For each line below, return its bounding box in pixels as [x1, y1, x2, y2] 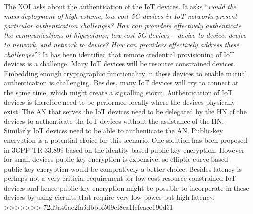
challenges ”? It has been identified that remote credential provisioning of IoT [4, 49, 235, 59]
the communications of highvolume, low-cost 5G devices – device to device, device [4, 30, 247, 40]
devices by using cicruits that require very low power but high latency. [4, 192, 214, 202]
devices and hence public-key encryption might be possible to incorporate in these [4, 182, 249, 193]
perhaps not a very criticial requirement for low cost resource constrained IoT [4, 173, 236, 183]
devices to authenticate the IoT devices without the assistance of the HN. [4, 116, 224, 126]
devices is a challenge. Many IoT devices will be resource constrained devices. [4, 58, 235, 69]
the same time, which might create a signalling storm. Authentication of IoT [4, 87, 233, 97]
